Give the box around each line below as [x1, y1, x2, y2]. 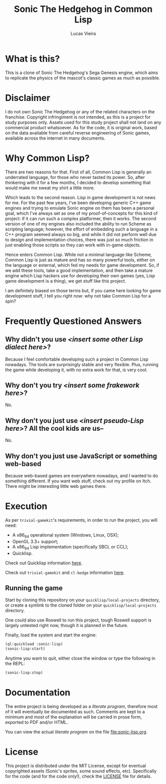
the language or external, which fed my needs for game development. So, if [5, 262, 160, 268]
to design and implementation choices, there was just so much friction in [5, 236, 154, 242]
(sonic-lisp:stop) [5, 670, 43, 675]
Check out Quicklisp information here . [5, 560, 83, 566]
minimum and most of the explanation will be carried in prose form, [5, 714, 142, 720]
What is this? [5, 53, 60, 64]
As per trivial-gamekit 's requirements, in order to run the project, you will [5, 517, 158, 523]
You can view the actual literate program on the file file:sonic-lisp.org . [5, 729, 148, 735]
